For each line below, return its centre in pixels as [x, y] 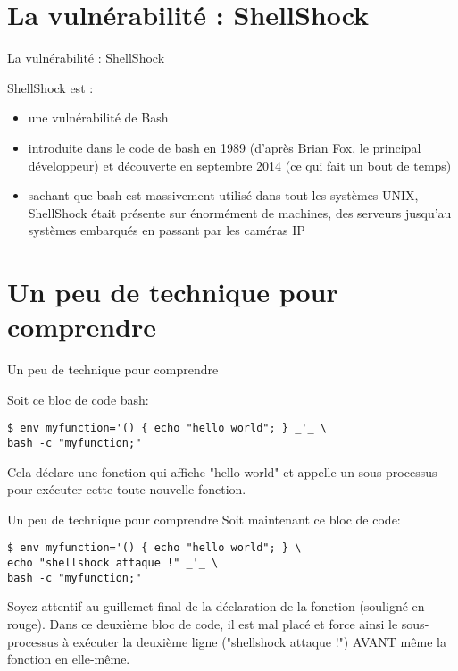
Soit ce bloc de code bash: [78, 399]
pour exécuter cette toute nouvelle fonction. [127, 489]
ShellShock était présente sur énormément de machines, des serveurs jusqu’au [240, 212]
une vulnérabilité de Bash [98, 117]
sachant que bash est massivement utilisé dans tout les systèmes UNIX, [223, 195]
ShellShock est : [50, 87]
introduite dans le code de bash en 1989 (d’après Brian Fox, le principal [225, 147]
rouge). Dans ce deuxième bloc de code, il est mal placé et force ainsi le [203, 624]
